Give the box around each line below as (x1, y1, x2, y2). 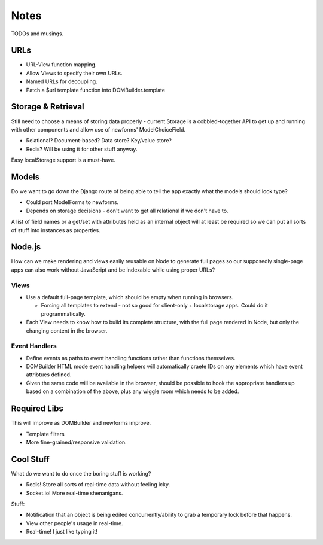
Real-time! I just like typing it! (26, 528, 98, 535)
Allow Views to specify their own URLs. (26, 69, 123, 77)
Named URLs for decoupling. (26, 78, 98, 85)
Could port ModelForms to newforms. (26, 199, 119, 206)
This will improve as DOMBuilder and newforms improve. (11, 419, 151, 427)
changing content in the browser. (26, 327, 108, 334)
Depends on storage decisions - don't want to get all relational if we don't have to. (26, 207, 228, 214)
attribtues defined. (26, 371, 72, 378)
